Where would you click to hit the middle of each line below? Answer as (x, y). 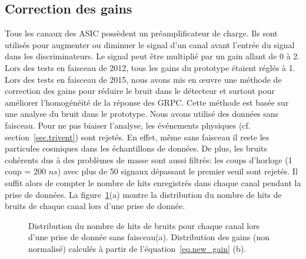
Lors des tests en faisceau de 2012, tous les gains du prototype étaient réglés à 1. (150, 67)
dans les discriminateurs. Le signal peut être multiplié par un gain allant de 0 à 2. (152, 56)
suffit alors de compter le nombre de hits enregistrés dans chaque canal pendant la (153, 182)
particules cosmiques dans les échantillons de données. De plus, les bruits (136, 148)
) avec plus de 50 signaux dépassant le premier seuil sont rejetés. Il (177, 171)
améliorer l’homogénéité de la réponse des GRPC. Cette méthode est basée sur (147, 102)
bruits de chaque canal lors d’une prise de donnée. (95, 206)
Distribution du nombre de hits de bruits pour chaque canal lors (144, 225)
